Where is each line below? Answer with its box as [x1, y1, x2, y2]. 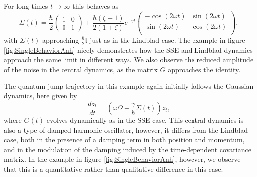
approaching [42, 34, 79, 45]
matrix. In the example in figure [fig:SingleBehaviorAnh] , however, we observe [4, 154, 241, 164]
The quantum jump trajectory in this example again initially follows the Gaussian [4, 81, 254, 91]
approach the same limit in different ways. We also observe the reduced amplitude [4, 54, 254, 65]
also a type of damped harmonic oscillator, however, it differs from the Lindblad [4, 124, 248, 135]
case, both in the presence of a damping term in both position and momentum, [4, 134, 245, 145]
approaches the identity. [168, 64, 241, 74]
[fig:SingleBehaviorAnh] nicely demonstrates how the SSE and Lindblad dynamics [4, 44, 253, 55]
